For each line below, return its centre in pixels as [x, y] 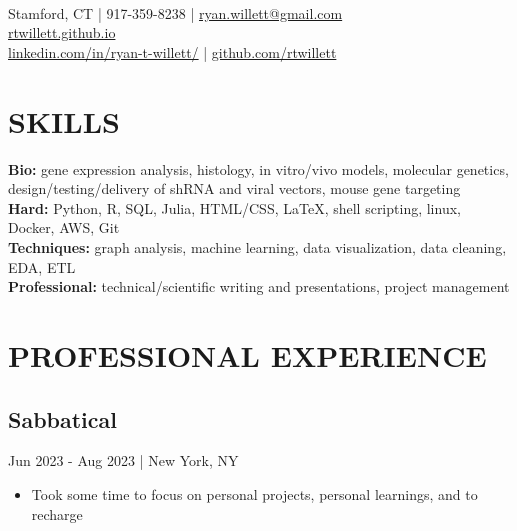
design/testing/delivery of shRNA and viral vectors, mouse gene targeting [234, 188]
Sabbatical [62, 418]
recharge [57, 513]
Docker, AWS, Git [64, 227]
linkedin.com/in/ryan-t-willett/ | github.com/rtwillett [172, 51]
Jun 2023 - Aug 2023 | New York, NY [123, 460]
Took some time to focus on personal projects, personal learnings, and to [254, 494]
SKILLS [64, 120]
